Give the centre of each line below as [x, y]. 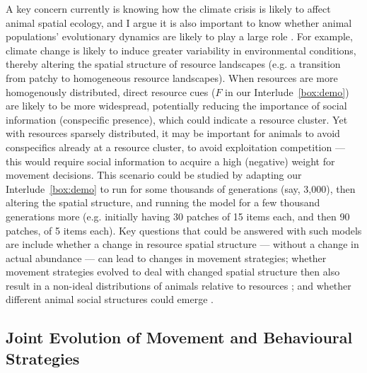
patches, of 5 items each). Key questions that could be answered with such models [184, 230]
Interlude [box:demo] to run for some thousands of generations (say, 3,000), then [181, 188]
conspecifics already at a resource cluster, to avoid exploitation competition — [175, 147]
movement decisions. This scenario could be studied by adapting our [154, 175]
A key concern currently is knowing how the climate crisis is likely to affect [168, 8]
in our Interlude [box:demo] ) [287, 91]
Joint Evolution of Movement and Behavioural [179, 337]
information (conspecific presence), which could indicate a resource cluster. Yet [177, 119]
